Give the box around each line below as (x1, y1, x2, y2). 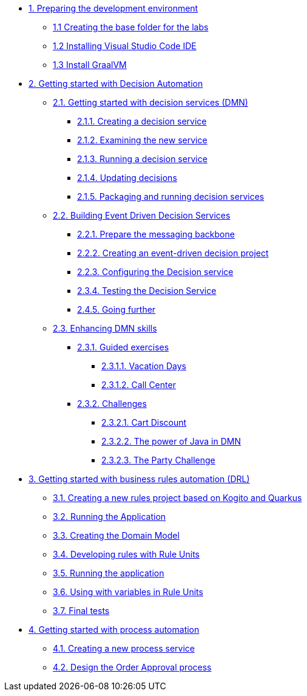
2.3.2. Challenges (77, 398, 147, 409)
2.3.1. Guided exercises (77, 342, 169, 352)
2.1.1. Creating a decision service (77, 116, 207, 126)
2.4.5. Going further (77, 304, 156, 315)
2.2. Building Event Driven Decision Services (53, 210, 231, 220)
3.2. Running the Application (53, 511, 166, 522)
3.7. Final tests (53, 606, 110, 616)
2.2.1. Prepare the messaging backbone (77, 229, 235, 239)
